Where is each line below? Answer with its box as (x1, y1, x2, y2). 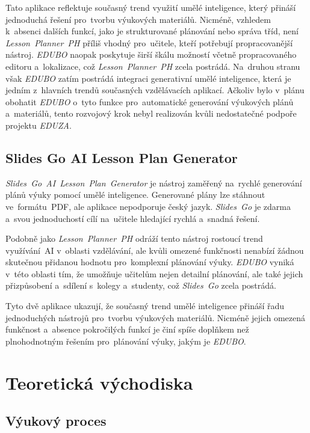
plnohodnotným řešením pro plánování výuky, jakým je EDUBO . (5, 334, 246, 347)
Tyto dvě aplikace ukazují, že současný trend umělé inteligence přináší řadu (5, 299, 285, 312)
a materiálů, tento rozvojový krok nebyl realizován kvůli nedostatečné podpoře (5, 107, 297, 120)
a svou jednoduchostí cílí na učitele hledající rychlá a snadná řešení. (5, 212, 260, 224)
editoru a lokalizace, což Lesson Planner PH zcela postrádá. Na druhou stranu (5, 60, 300, 72)
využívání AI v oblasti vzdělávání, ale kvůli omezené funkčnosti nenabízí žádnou (5, 244, 304, 256)
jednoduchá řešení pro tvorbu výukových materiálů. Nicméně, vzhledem (5, 13, 271, 25)
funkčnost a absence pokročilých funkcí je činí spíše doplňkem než (5, 323, 249, 336)
